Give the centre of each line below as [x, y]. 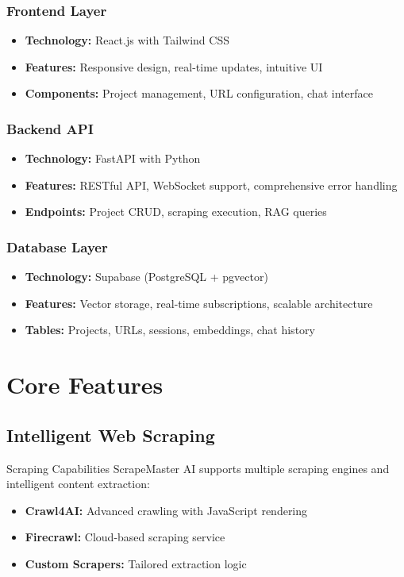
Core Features [85, 385]
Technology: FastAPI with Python [113, 158]
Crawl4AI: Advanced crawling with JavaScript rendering [166, 510]
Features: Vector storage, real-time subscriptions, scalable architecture [199, 303]
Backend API [50, 128]
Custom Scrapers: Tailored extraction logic [136, 563]
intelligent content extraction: [78, 484]
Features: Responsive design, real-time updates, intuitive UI [174, 66]
